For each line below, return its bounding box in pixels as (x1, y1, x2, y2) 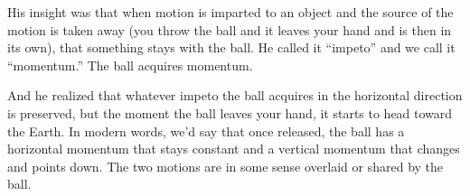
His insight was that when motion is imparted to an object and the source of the (7, 3, 454, 21)
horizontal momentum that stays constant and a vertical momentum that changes (7, 139, 460, 158)
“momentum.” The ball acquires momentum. (7, 55, 253, 74)
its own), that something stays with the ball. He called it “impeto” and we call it (7, 38, 456, 57)
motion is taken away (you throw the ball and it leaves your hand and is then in (7, 20, 452, 39)
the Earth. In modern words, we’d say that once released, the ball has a (7, 121, 405, 140)
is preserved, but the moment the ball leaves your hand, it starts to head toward (7, 103, 453, 122)
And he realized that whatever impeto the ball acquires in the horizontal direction (7, 86, 463, 105)
